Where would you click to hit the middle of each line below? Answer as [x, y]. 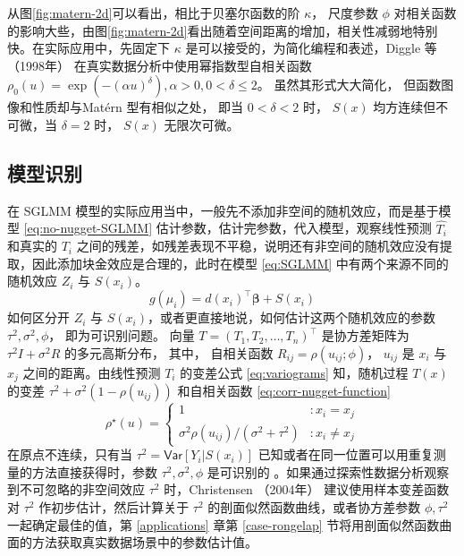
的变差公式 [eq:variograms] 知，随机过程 [294, 372]
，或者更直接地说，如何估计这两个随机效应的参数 [291, 317]
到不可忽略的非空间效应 [76, 489]
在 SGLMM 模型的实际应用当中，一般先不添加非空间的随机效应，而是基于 [223, 210]
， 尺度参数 [345, 13]
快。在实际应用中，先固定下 [89, 48]
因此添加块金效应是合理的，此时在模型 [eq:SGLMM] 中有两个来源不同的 [240, 263]
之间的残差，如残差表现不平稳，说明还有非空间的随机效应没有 [258, 246]
